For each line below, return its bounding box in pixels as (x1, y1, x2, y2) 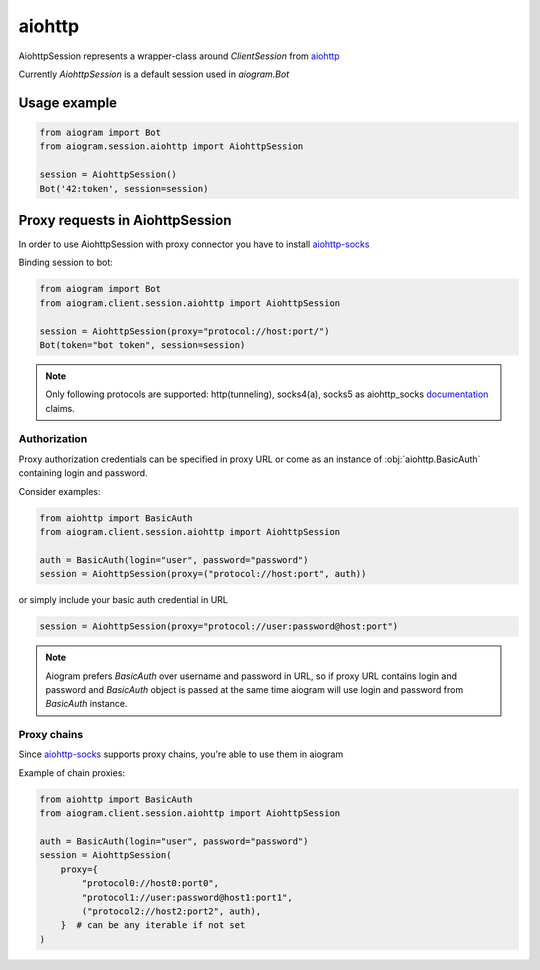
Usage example (18, 94, 118, 111)
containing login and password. (18, 467, 149, 479)
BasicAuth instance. (45, 698, 128, 710)
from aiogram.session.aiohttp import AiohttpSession (39, 141, 304, 152)
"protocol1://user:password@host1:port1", (81, 891, 294, 903)
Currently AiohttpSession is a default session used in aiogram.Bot (18, 68, 290, 80)
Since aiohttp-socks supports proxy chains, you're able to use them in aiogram (18, 748, 344, 760)
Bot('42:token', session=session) (39, 183, 209, 194)
